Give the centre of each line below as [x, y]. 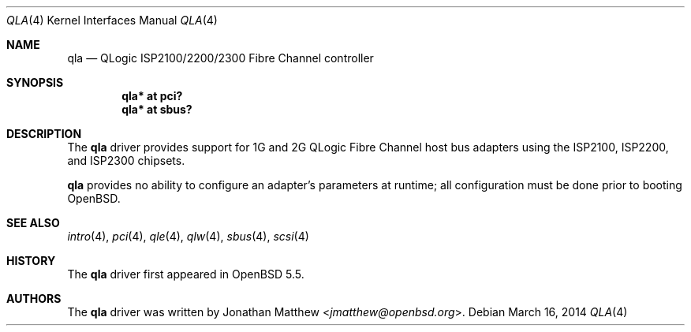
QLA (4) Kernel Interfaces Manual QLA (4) [112, 20]
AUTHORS [34, 298]
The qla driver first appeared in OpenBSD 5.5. [186, 274]
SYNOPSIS [35, 82]
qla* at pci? [152, 96]
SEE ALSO [33, 223]
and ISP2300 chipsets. [126, 160]
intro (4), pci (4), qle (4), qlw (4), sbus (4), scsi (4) [188, 236]
